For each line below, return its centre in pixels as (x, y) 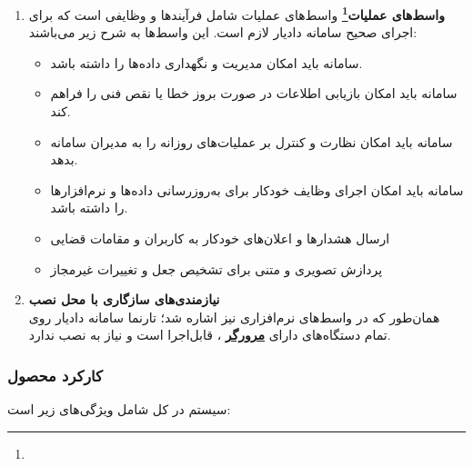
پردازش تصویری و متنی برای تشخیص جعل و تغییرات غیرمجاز (216, 268)
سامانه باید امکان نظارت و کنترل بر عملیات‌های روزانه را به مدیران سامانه (252, 141)
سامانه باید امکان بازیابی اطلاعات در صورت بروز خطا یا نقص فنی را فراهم (254, 93)
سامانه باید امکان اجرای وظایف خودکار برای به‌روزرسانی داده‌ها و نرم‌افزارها (257, 189)
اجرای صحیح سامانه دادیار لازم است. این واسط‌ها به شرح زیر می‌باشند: (223, 32)
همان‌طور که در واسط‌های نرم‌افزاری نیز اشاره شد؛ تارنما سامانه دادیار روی (234, 317)
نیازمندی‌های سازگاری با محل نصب (124, 299)
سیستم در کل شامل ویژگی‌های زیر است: (119, 409)
